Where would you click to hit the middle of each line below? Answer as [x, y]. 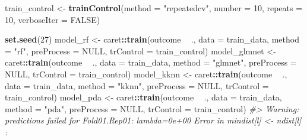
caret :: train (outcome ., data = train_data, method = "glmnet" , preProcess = [151, 62]
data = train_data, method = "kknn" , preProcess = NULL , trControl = [137, 85]
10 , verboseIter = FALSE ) [53, 19]
